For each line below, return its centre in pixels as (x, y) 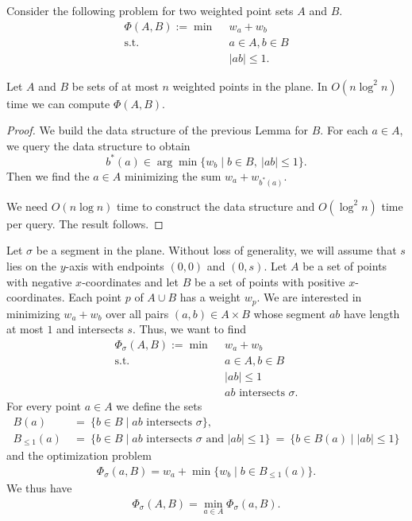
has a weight (210, 297)
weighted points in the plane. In (250, 86)
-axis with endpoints (115, 265)
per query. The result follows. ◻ (85, 223)
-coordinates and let (130, 281)
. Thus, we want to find (189, 329)
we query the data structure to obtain (98, 145)
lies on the (32, 265)
